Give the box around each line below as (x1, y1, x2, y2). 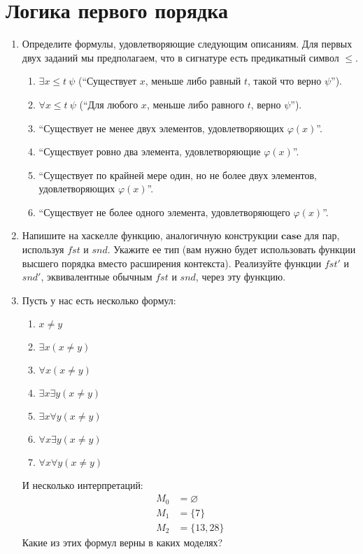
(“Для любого (79, 97, 138, 111)
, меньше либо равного (146, 97, 245, 111)
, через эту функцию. (195, 269, 286, 284)
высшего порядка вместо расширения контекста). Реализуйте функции (22, 255, 322, 270)
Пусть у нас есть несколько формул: (22, 292, 176, 307)
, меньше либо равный (145, 73, 241, 88)
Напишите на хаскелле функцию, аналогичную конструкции (22, 228, 278, 243)
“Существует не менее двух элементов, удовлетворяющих (38, 120, 285, 135)
